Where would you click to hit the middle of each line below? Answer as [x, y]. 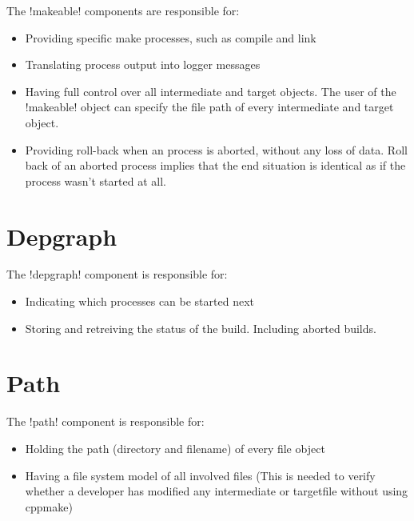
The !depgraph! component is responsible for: [117, 274]
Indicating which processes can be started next [139, 301]
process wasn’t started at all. [96, 180]
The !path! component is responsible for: [105, 421]
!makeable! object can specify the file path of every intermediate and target [209, 107]
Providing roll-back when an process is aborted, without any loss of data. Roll [216, 149]
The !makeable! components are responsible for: [123, 10]
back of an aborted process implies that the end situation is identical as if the [215, 165]
